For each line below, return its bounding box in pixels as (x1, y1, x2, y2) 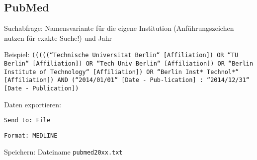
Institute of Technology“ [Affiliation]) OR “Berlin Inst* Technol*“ (4, 68, 239, 76)
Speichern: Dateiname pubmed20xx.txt (4, 146, 123, 157)
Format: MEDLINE (4, 132, 58, 139)
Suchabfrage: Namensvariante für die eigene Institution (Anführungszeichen (4, 23, 234, 33)
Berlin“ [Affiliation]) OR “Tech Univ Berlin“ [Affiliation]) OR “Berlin (4, 60, 254, 68)
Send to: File (4, 117, 51, 124)
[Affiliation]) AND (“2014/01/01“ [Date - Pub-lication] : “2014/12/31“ (4, 77, 250, 84)
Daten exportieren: (4, 99, 62, 109)
